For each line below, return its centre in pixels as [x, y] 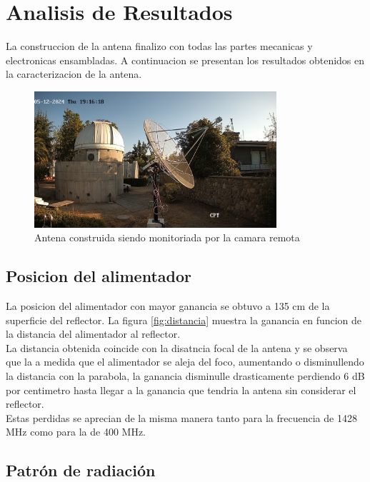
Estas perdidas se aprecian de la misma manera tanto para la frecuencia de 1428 [181, 417]
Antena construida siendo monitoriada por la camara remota [167, 237]
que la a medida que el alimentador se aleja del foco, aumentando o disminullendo [185, 362]
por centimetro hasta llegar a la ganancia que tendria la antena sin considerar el [181, 390]
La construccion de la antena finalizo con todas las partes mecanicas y [159, 46]
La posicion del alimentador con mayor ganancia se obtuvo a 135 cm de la [168, 306]
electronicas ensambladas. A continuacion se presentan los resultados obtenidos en [185, 60]
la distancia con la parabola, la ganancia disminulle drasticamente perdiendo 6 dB [185, 376]
